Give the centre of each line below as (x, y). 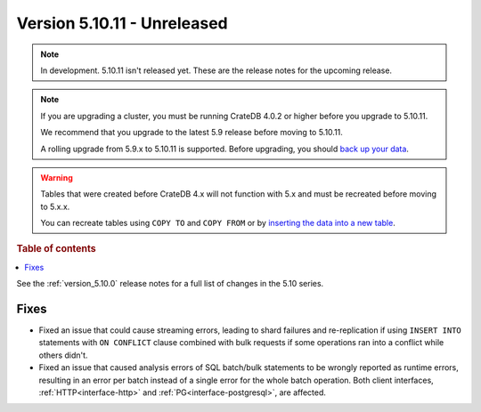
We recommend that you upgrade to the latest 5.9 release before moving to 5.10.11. (192, 133)
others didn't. (63, 355)
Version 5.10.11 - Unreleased (122, 23)
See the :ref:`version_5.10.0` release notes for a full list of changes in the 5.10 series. (170, 284)
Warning (57, 177)
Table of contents (57, 249)
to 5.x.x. (55, 206)
